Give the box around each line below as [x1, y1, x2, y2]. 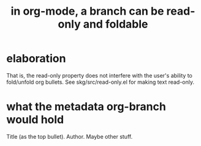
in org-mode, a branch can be [10, 4, 164, 18]
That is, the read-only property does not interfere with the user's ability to [6, 71, 193, 79]
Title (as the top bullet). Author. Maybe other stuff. [6, 133, 133, 140]
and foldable [83, 17, 148, 31]
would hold [6, 113, 64, 126]
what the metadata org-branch [6, 100, 167, 114]
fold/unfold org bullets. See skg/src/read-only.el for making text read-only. [6, 78, 195, 86]
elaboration [6, 52, 66, 65]
